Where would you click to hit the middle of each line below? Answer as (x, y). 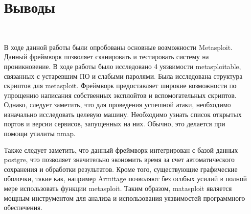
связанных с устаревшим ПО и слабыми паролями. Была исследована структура (123, 76)
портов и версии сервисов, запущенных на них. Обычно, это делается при (115, 124)
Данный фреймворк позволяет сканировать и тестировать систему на (106, 57)
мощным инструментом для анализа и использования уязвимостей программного (125, 198)
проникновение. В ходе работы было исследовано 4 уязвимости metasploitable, (123, 66)
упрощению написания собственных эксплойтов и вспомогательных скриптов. (120, 95)
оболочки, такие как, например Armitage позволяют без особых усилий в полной (125, 178)
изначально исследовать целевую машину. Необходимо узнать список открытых (123, 114)
